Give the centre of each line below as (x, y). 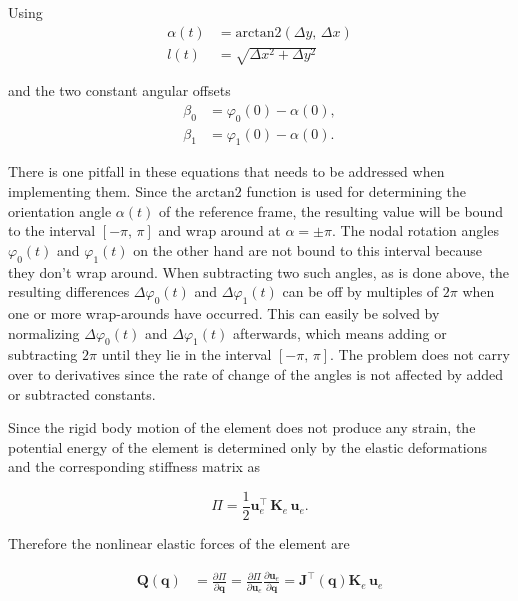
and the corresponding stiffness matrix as (134, 466)
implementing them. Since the (100, 191)
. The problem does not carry (420, 354)
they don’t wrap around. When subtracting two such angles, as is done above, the (259, 271)
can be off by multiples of (360, 291)
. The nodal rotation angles (415, 230)
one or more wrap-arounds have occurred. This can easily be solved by (224, 313)
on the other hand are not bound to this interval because (308, 249)
